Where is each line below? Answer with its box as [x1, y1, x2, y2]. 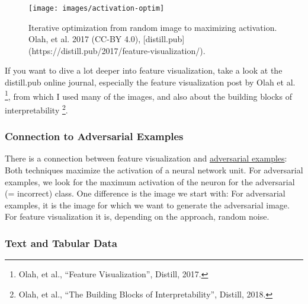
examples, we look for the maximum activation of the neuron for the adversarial [5, 175, 295, 188]
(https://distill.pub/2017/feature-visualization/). [28, 44, 206, 56]
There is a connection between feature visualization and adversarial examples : [5, 152, 287, 164]
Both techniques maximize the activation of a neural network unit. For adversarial [5, 163, 303, 176]
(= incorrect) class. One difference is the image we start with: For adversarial [5, 187, 285, 199]
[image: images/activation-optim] [28, 4, 165, 12]
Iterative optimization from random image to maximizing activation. [28, 21, 277, 33]
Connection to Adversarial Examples [5, 129, 184, 144]
